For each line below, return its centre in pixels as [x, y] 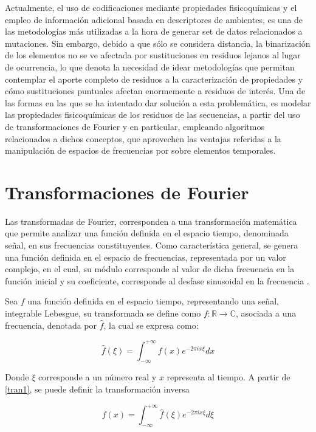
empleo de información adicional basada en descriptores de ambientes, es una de [154, 19]
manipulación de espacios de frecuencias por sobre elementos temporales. [140, 150]
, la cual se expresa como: [151, 325]
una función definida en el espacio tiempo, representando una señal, [153, 301]
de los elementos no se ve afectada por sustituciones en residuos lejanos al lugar [153, 55]
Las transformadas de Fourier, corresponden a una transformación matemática [151, 221]
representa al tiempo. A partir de [228, 377]
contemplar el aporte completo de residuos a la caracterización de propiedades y [154, 79]
